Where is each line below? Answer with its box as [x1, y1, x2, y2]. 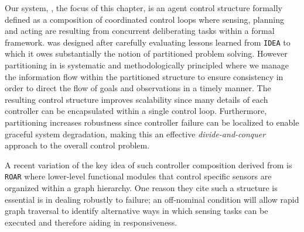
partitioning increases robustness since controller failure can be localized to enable [5, 116, 299, 128]
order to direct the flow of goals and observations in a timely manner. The [5, 82, 271, 94]
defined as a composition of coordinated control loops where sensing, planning [5, 13, 284, 25]
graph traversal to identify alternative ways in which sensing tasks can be [5, 205, 268, 217]
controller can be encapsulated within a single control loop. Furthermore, [5, 105, 267, 117]
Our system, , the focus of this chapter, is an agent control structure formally [5, 2, 282, 13]
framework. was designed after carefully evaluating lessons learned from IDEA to [5, 36, 291, 48]
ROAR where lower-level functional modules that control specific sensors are [5, 170, 272, 182]
